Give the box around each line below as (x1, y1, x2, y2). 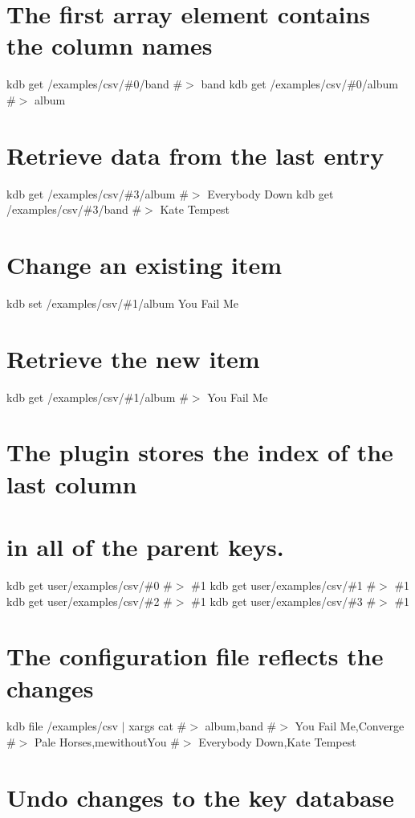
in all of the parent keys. (6, 530, 284, 562)
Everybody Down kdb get (207, 185, 334, 202)
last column (6, 467, 137, 500)
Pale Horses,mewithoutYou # (34, 734, 180, 751)
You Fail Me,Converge (295, 718, 405, 734)
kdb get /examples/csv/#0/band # (6, 76, 183, 92)
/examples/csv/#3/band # (6, 201, 142, 218)
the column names (6, 29, 213, 62)
